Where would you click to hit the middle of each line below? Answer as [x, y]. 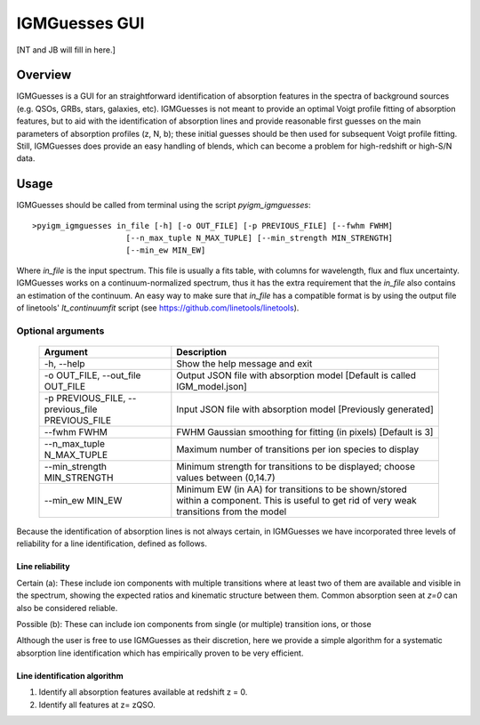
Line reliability [43, 567]
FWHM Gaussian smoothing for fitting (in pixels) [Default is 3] [305, 432]
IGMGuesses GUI [80, 23]
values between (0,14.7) [226, 478]
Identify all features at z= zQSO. [97, 705]
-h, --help [64, 363]
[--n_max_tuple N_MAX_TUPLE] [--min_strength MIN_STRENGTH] [260, 238]
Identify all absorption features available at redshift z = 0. [143, 692]
